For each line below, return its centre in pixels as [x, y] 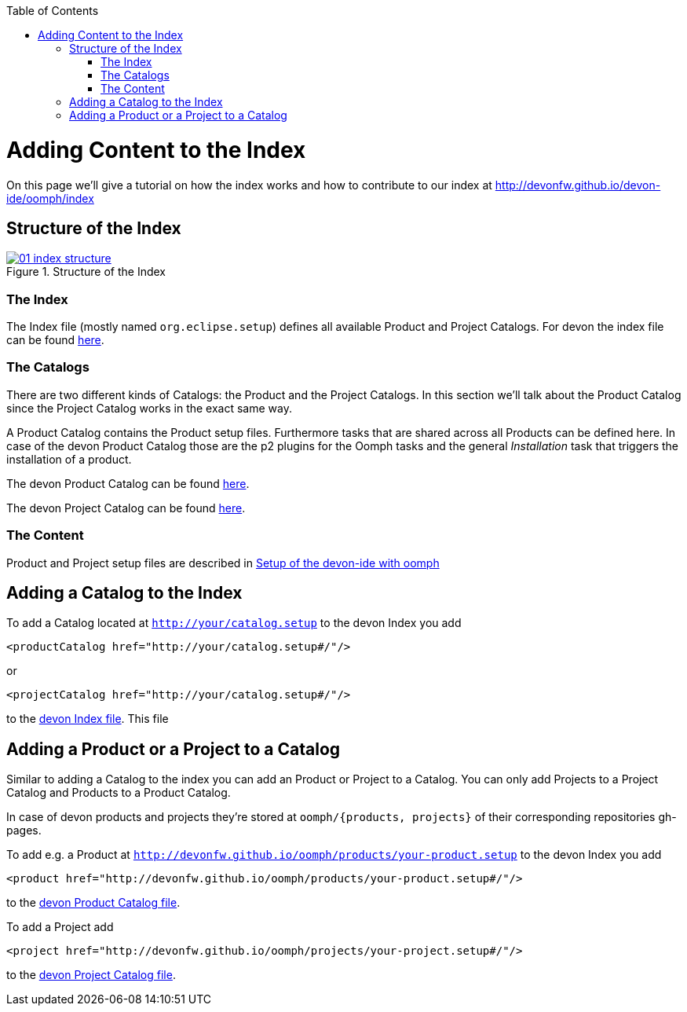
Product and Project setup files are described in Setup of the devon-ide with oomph [223, 563]
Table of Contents [53, 11]
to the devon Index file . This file [88, 719]
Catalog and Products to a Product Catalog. [119, 793]
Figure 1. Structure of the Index [86, 272]
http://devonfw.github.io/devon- [578, 185]
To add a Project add [60, 927]
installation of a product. [69, 459]
